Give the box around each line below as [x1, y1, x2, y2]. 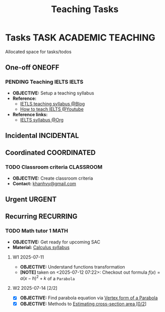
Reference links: [12, 111, 48, 117]
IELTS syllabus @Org [20, 117, 64, 123]
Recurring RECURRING [5, 212, 78, 221]
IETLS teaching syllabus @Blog [20, 100, 85, 107]
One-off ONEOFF [5, 63, 60, 72]
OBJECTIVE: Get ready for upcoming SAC [12, 239, 100, 245]
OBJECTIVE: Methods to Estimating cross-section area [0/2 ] [20, 300, 147, 306]
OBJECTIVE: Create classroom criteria [12, 175, 93, 181]
